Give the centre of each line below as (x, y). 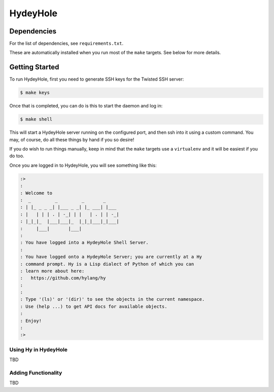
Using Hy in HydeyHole (39, 349)
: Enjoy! (31, 320)
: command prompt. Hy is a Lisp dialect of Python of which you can (107, 264)
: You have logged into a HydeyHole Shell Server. (84, 243)
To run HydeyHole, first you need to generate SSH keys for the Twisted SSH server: (97, 79)
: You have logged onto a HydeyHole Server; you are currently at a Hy (111, 257)
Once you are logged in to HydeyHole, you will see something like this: (83, 165)
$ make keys (35, 93)
